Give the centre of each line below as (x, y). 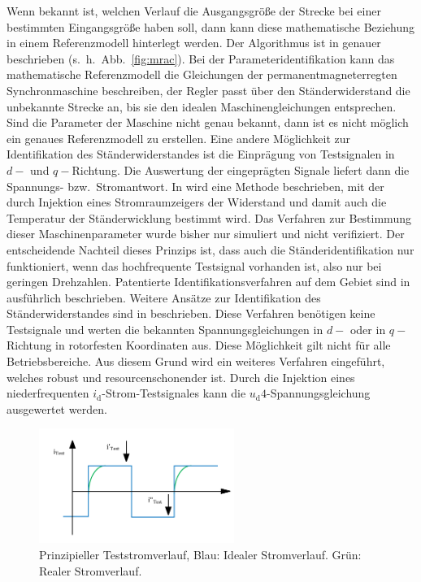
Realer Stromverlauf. (91, 570)
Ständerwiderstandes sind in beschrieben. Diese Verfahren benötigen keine (191, 313)
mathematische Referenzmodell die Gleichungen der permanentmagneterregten (202, 74)
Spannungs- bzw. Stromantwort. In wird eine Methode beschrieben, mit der (195, 186)
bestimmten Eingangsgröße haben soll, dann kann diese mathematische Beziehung (211, 26)
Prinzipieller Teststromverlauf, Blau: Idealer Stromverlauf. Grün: (200, 555)
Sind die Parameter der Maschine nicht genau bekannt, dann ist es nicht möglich (208, 122)
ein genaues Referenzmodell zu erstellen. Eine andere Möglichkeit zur (179, 138)
